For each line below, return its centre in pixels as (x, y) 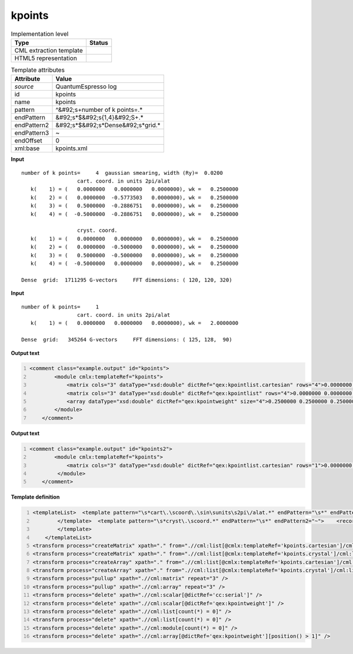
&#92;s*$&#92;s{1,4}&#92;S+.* (99, 118)
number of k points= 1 (60, 307)
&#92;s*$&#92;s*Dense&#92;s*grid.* (108, 125)
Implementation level (40, 34)
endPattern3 (32, 133)
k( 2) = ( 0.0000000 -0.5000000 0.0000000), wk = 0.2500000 (134, 247)
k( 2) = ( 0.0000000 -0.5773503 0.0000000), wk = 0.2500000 (134, 197)
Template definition (35, 497)
